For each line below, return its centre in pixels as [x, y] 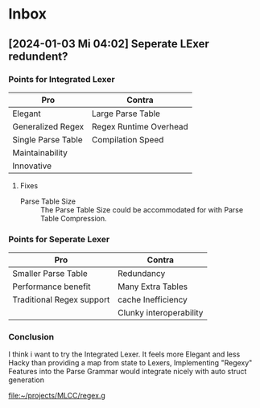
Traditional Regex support [61, 300]
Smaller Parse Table [50, 274]
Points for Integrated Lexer [62, 79]
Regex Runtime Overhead [140, 126]
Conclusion [31, 337]
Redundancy [142, 274]
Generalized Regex [48, 126]
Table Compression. [73, 218]
